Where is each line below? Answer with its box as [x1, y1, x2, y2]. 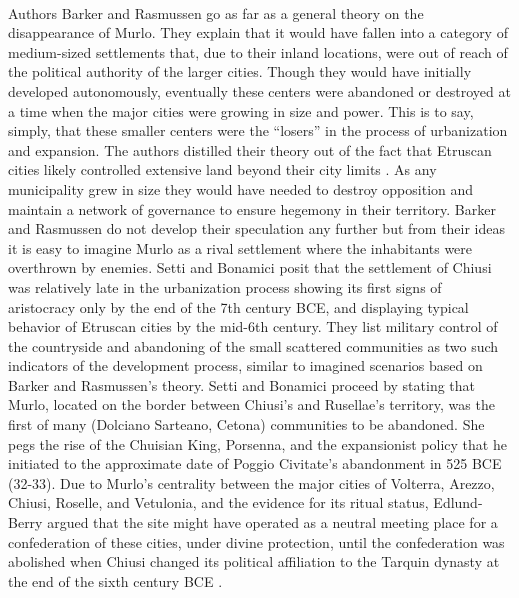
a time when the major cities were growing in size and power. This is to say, [8, 100, 474, 121]
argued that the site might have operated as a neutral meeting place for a [47, 512, 498, 533]
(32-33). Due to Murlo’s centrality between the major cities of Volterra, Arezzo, [8, 472, 495, 493]
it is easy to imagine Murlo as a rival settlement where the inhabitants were [8, 237, 473, 258]
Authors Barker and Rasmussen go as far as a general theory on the [8, 2, 424, 23]
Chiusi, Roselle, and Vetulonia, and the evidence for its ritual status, [8, 492, 429, 513]
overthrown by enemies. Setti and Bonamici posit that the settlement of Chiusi [8, 257, 492, 278]
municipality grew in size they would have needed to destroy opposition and [8, 178, 474, 199]
